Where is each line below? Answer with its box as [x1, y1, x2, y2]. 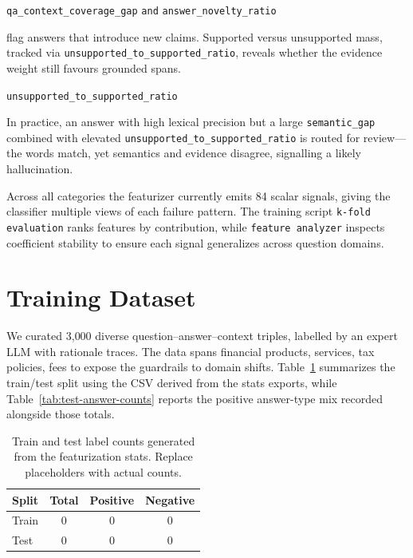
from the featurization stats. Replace [14, 448, 193, 465]
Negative [145, 491, 195, 508]
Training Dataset [6, 281, 196, 314]
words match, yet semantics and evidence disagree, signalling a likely [26, 144, 361, 161]
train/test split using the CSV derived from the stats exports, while [6, 374, 337, 391]
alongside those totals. [6, 406, 115, 422]
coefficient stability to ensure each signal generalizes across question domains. [6, 234, 384, 251]
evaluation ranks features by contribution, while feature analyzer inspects [6, 218, 385, 235]
